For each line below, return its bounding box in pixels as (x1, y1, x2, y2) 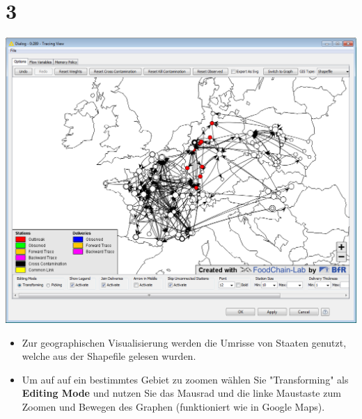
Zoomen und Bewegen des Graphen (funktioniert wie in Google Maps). (22, 400, 325, 414)
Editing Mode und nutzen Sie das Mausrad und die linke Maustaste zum (22, 386, 341, 400)
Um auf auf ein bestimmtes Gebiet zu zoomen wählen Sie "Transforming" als (22, 372, 349, 386)
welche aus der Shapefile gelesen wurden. (22, 349, 196, 363)
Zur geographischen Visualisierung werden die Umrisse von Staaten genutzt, (22, 335, 347, 349)
